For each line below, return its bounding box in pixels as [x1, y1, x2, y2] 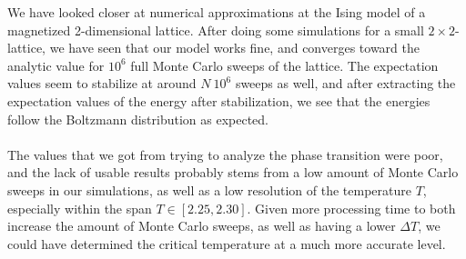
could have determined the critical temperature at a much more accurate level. [7, 234, 446, 253]
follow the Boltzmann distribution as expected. [7, 109, 269, 128]
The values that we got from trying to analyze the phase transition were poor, [7, 144, 443, 164]
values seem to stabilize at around [7, 74, 197, 93]
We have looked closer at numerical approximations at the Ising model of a [7, 3, 426, 21]
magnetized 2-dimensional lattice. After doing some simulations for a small [7, 20, 424, 39]
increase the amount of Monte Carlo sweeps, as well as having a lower [7, 216, 396, 235]
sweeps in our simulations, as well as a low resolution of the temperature [7, 180, 411, 199]
